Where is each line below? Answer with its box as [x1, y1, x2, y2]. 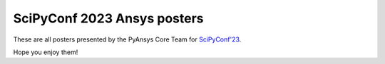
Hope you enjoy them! [13, 48, 78, 56]
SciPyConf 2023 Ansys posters [13, 11, 204, 26]
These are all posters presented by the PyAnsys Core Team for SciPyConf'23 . [13, 35, 242, 44]
